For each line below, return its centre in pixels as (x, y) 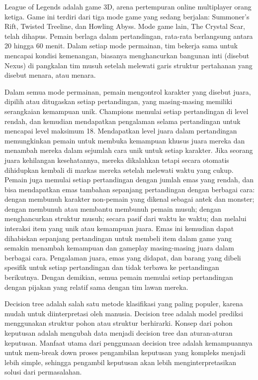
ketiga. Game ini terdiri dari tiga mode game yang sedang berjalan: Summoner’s (127, 16)
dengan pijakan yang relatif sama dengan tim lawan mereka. (96, 287)
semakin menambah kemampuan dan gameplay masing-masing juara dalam (119, 248)
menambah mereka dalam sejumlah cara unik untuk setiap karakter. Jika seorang (129, 150)
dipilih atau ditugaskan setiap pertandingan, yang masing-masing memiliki (119, 101)
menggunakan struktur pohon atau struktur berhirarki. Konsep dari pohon (119, 323)
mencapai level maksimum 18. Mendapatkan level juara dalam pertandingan (121, 131)
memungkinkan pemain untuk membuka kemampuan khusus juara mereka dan (125, 140)
